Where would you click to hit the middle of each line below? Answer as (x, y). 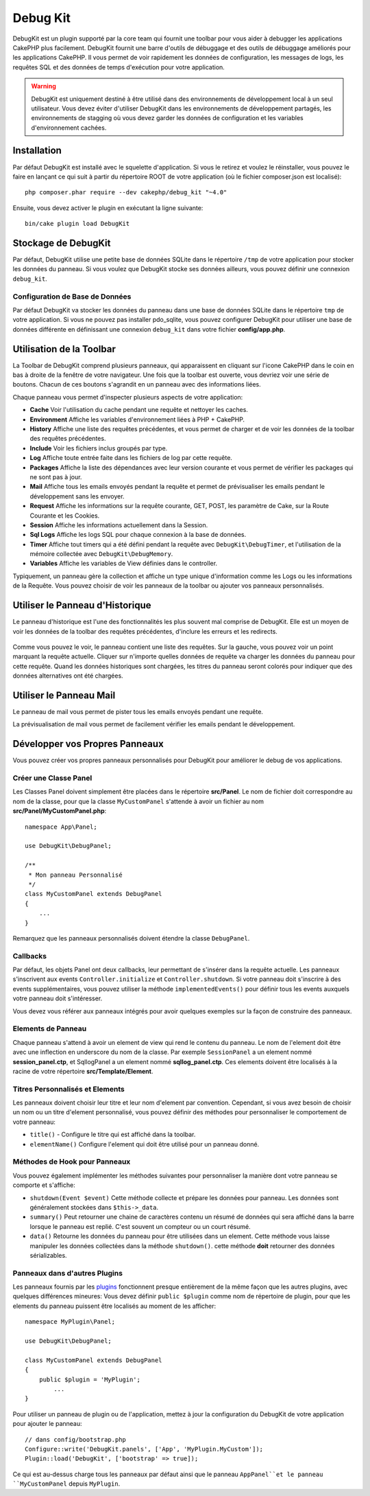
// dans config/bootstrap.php (76, 1439)
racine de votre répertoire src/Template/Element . (83, 1071)
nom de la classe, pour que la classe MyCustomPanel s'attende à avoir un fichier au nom (138, 801)
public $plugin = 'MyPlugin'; (89, 1379)
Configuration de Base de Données (72, 297)
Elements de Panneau (50, 1028)
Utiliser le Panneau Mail (64, 695)
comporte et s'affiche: (44, 1185)
